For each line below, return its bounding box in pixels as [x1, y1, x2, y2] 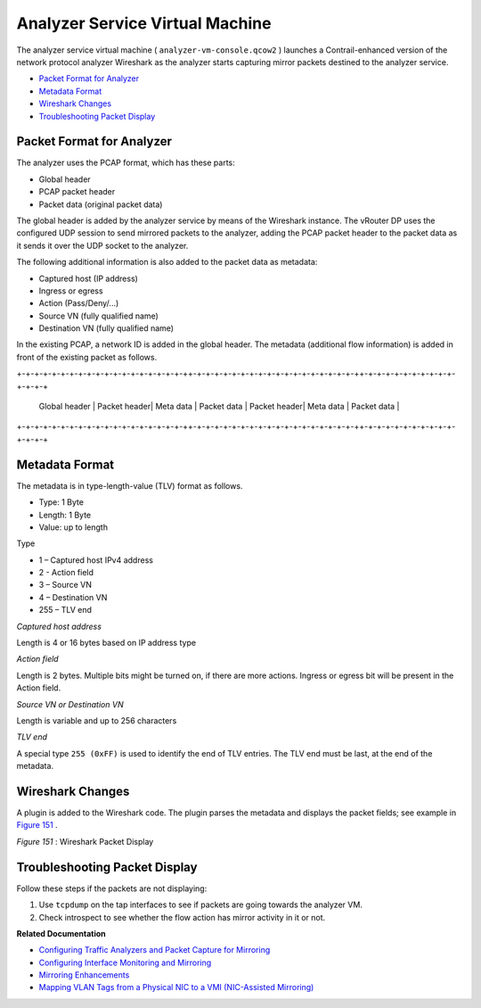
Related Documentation [16, 928, 106, 938]
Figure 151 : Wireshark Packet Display [16, 836, 154, 847]
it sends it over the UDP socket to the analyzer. [16, 240, 189, 251]
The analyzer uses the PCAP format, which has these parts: [16, 157, 235, 169]
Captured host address [16, 621, 102, 632]
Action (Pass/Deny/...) [38, 298, 119, 309]
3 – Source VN [38, 580, 93, 591]
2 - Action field [38, 567, 94, 578]
